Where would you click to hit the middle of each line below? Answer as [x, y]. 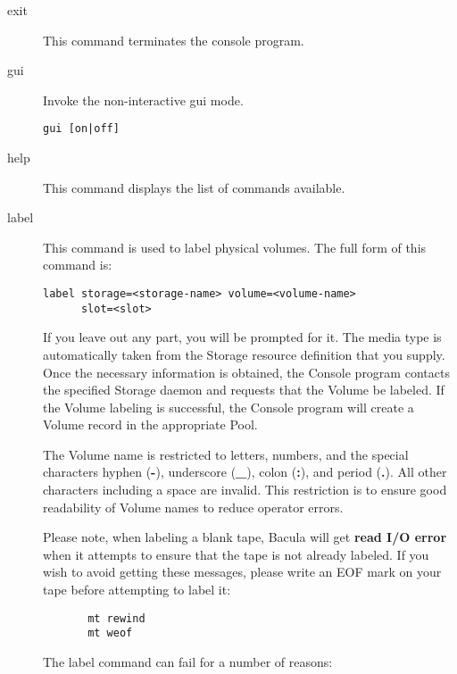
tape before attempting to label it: [137, 590]
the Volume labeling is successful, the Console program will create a [228, 407]
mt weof [110, 633]
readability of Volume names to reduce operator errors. [193, 507]
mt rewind [116, 618]
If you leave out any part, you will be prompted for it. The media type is [242, 337]
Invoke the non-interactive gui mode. [143, 100]
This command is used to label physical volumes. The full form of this [235, 247]
